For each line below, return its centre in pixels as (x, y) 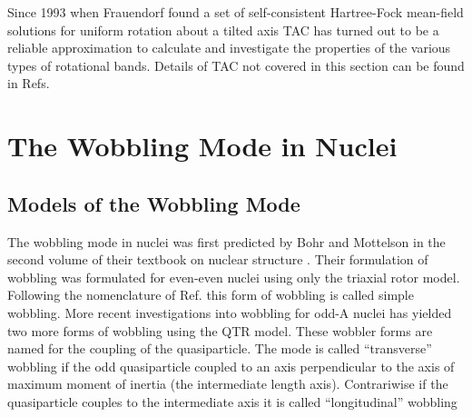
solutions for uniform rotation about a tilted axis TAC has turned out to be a (223, 30)
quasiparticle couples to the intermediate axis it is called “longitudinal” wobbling (232, 401)
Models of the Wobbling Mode (154, 203)
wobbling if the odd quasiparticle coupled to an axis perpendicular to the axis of (231, 366)
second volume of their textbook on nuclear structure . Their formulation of (218, 259)
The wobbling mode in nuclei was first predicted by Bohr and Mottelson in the (226, 241)
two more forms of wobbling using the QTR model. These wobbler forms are (220, 330)
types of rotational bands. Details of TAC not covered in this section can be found (236, 65)
